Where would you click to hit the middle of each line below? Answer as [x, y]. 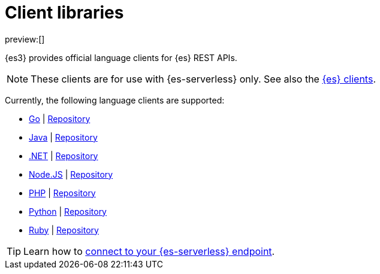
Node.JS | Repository [71, 174]
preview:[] [25, 39]
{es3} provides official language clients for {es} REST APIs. [121, 57]
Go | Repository [60, 118]
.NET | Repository [64, 156]
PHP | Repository [62, 193]
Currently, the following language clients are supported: [115, 100]
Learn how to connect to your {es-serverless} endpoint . [149, 251]
